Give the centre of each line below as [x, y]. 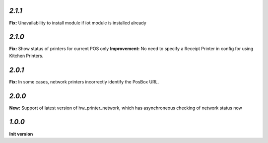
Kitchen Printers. [26, 56]
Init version [21, 134]
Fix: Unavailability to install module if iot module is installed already [78, 23]
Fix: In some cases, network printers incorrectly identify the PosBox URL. [84, 81]
